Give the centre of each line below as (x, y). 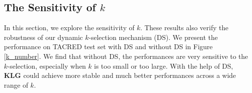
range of (16, 84)
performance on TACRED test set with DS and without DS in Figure (108, 46)
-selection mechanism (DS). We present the (153, 37)
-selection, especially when (47, 65)
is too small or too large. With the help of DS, (164, 65)
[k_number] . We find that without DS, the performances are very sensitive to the (126, 56)
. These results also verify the (184, 28)
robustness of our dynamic (44, 37)
